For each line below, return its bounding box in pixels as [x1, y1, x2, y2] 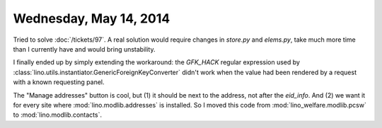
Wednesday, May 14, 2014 [13, 11, 170, 26]
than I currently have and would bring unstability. [13, 45, 156, 53]
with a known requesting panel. [13, 78, 105, 86]
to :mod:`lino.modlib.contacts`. [13, 110, 103, 120]
